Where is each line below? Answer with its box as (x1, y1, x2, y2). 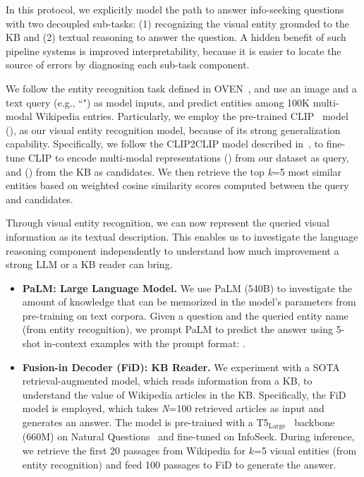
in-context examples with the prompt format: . (44, 336, 245, 351)
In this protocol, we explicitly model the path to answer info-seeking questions (6, 2, 344, 16)
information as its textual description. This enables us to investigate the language (6, 229, 358, 243)
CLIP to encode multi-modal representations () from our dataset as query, (28, 150, 349, 164)
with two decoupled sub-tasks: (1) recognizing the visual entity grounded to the (6, 16, 349, 30)
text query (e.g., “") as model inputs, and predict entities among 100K (6, 95, 310, 109)
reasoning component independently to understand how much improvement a (6, 243, 339, 258)
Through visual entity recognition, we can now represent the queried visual (6, 215, 329, 230)
